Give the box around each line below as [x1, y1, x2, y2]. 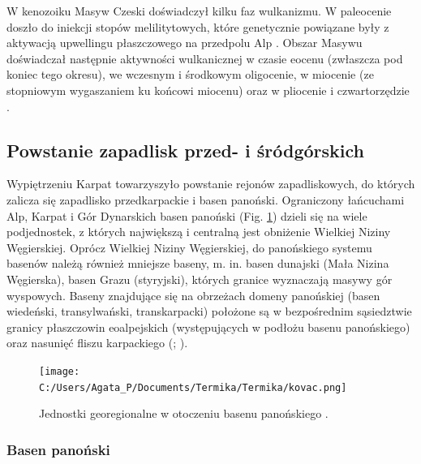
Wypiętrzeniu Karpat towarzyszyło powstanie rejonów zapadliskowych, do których [6, 175, 415, 192]
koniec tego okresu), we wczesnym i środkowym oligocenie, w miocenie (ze [6, 66, 374, 83]
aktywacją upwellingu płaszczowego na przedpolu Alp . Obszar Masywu [6, 34, 363, 51]
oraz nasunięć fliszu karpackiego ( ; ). [6, 334, 188, 351]
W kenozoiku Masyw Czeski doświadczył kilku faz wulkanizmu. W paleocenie [6, 2, 392, 19]
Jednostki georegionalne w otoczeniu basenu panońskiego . [39, 405, 329, 422]
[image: [39, 365, 80, 377]
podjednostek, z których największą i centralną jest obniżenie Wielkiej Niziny [6, 223, 391, 240]
